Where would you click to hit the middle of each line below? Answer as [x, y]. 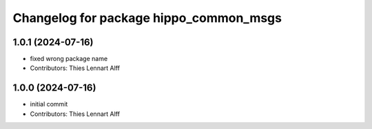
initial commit [49, 104]
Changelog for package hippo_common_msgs [147, 18]
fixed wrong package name [69, 59]
